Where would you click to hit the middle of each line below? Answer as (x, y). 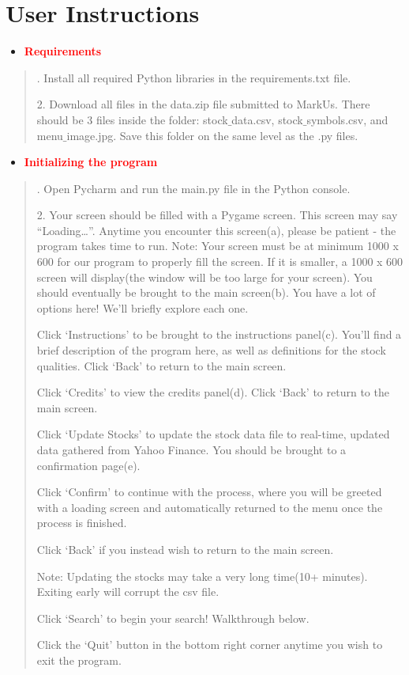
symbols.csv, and (347, 119)
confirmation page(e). (88, 465)
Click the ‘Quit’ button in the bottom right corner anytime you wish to (210, 645)
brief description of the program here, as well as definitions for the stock (211, 350)
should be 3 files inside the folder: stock (132, 119)
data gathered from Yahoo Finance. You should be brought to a (191, 449)
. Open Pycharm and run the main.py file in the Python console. (193, 188)
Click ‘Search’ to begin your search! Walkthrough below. (173, 618)
